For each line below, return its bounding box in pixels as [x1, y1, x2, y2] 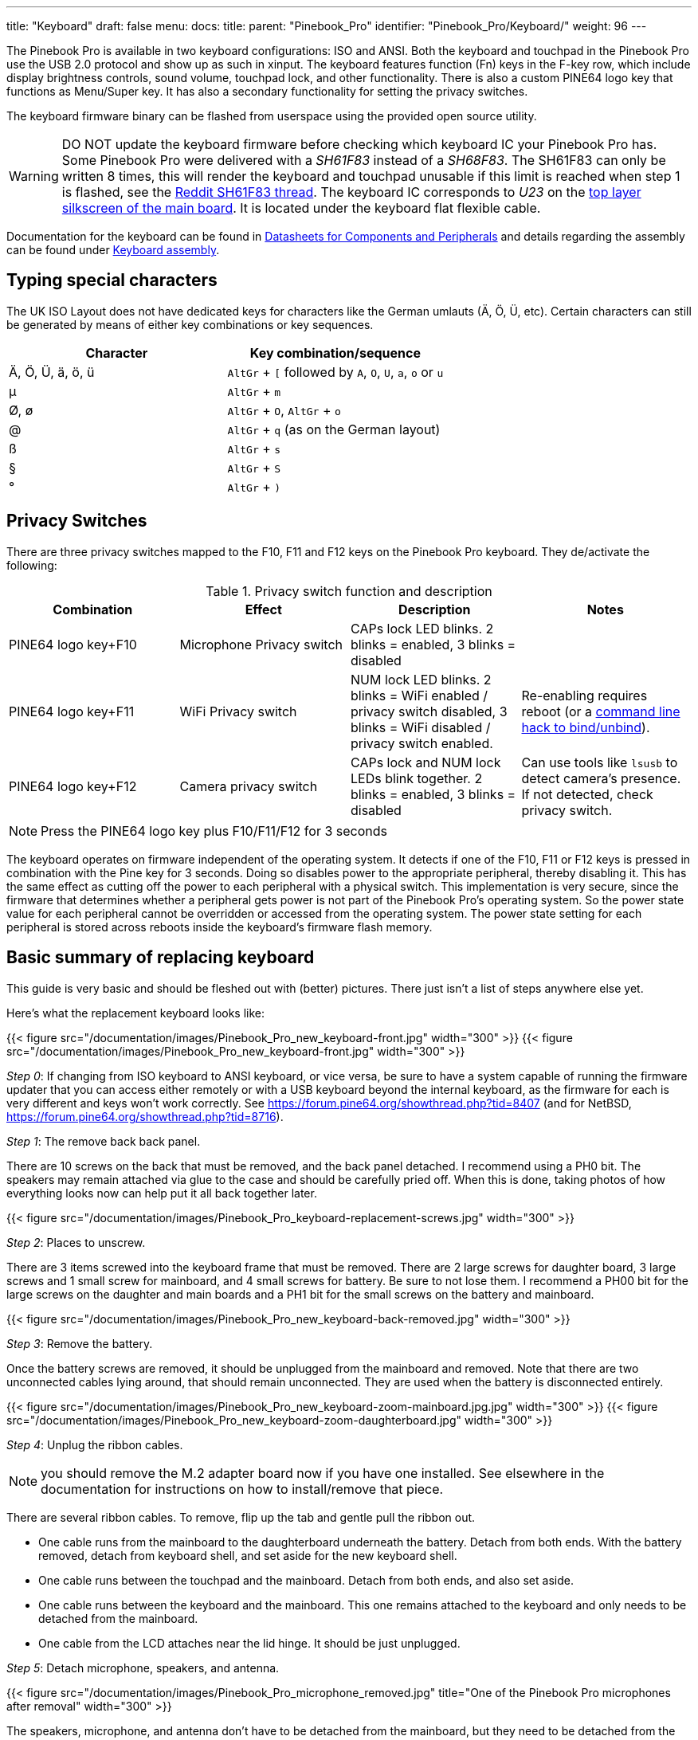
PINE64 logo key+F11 [9, 703, 135, 719]
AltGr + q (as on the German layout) [227, 421, 441, 437]
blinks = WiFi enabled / [351, 687, 488, 703]
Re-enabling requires [521, 687, 648, 703]
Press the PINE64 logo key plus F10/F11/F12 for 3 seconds [41, 822, 388, 839]
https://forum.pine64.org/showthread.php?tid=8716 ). [6, 1109, 284, 1123]
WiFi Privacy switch [179, 703, 297, 719]
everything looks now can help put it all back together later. [6, 1185, 317, 1200]
